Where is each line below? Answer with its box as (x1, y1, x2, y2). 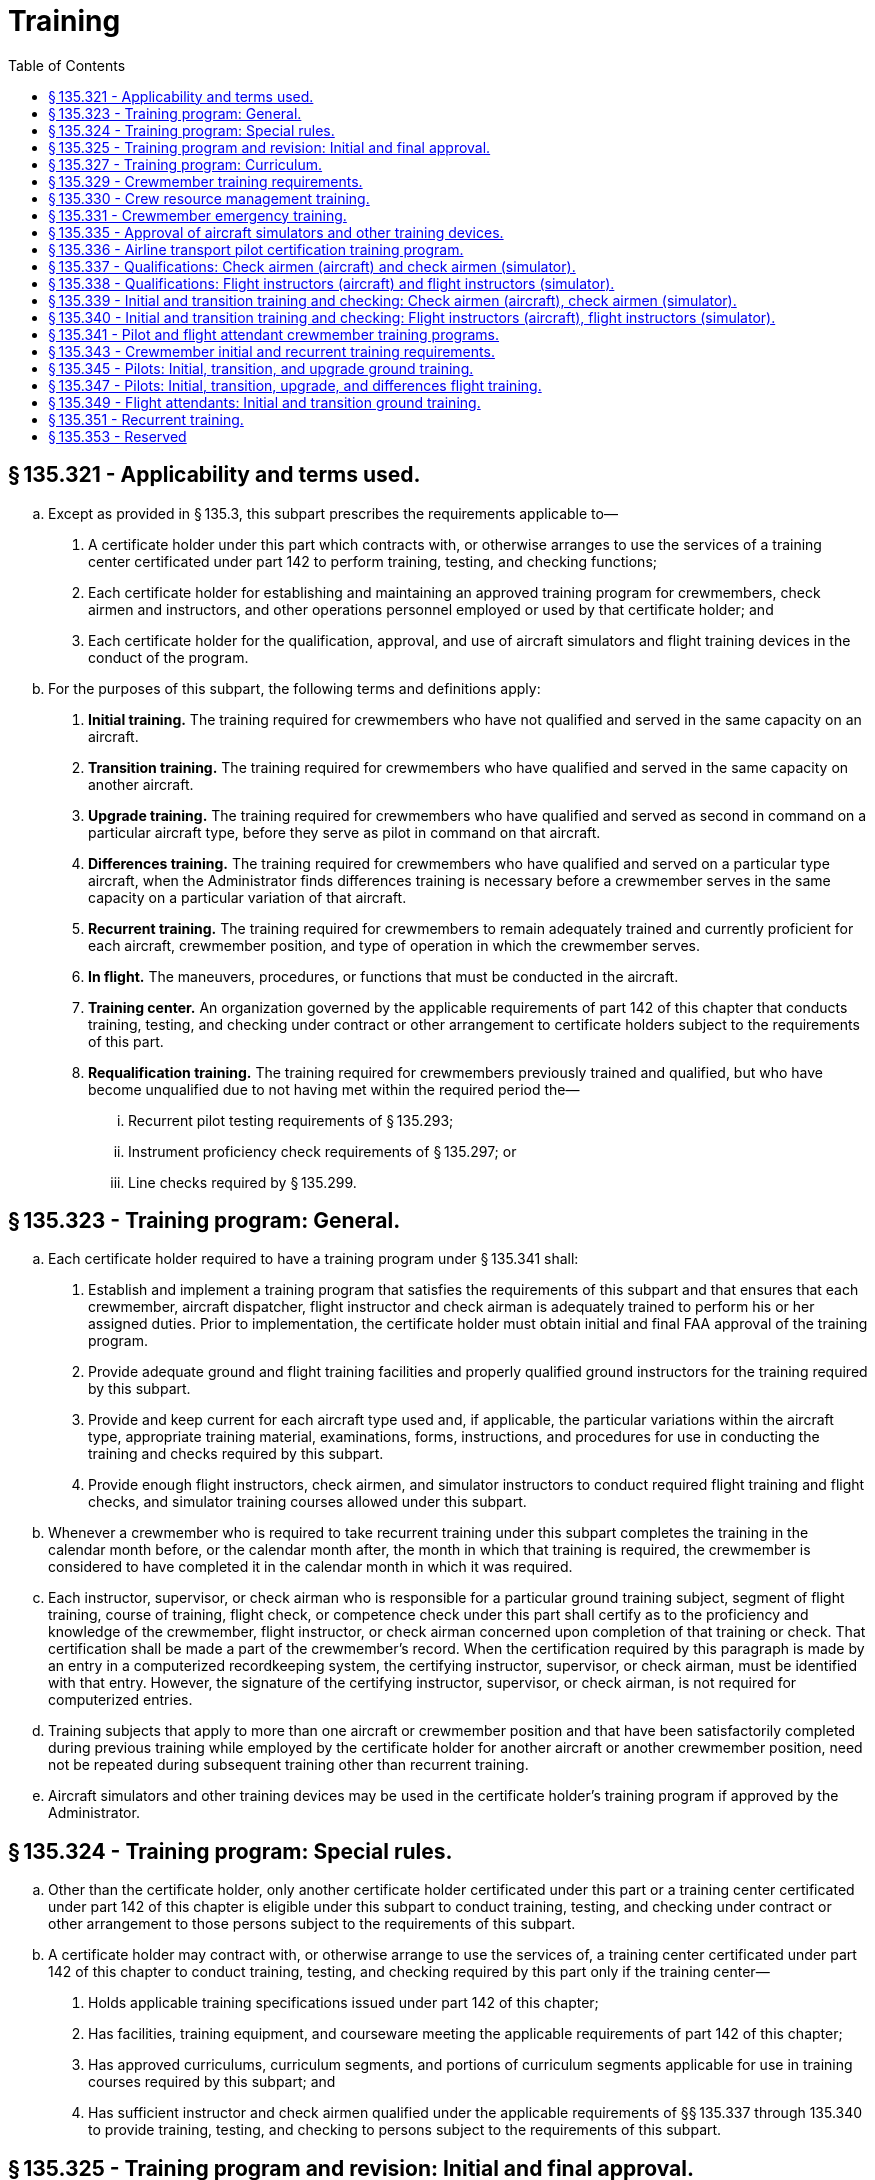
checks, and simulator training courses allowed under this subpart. (88, 1493, 527, 1511)
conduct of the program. (88, 648, 249, 666)
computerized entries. (48, 1691, 193, 1709)
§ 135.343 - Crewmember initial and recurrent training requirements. (48, 342, 495, 360)
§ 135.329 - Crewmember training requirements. (48, 172, 363, 190)
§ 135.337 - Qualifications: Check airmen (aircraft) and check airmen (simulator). (48, 257, 576, 275)
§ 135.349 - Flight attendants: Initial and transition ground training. (48, 393, 481, 411)
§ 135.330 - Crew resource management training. (48, 189, 370, 207)
